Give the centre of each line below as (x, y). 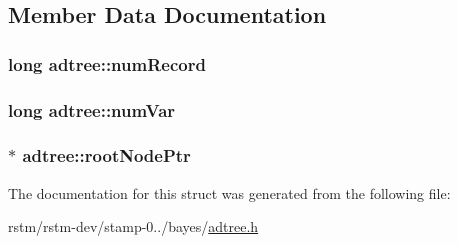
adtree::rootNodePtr (106, 155)
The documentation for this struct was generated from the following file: (229, 192)
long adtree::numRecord (107, 63)
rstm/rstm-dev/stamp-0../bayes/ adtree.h (133, 226)
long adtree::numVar (92, 109)
